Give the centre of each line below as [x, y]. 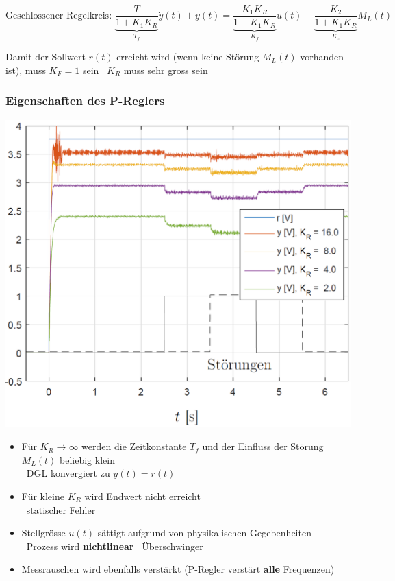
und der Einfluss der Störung [263, 446]
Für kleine [43, 496]
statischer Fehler [61, 509]
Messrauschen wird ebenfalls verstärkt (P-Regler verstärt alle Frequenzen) [178, 569]
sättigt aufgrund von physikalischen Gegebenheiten [204, 533]
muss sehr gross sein [166, 70]
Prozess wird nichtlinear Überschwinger [115, 546]
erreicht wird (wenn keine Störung [188, 57]
